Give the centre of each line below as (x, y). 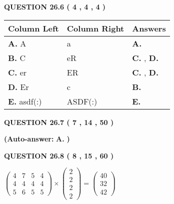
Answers (149, 28)
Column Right (95, 28)
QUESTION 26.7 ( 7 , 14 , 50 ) (59, 122)
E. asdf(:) (25, 101)
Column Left (33, 28)
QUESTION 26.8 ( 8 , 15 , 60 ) (59, 155)
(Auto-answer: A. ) (37, 139)
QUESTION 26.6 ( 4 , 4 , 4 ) (55, 6)
